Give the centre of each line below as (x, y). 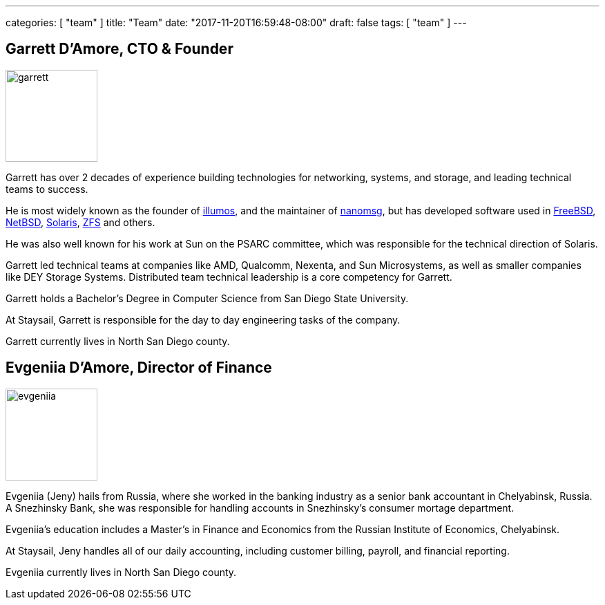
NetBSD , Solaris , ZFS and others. (80, 222)
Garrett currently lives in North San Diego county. (118, 341)
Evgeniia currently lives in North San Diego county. (121, 572)
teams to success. (47, 189)
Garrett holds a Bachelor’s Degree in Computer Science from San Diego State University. (207, 298)
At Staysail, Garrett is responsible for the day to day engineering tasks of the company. (203, 319)
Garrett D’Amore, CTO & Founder (119, 49)
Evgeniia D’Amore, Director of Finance (139, 368)
